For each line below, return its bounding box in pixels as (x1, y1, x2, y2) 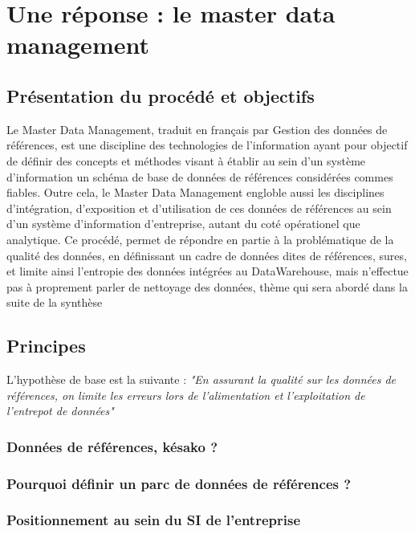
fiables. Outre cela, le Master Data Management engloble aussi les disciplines (6, 184, 384, 201)
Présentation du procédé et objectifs (6, 83, 315, 108)
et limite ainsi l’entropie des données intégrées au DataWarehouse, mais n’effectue (6, 263, 409, 279)
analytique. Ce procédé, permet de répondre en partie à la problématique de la (6, 230, 394, 247)
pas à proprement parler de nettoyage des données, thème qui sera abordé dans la (6, 278, 408, 295)
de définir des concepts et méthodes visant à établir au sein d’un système (6, 152, 366, 169)
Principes (6, 333, 86, 358)
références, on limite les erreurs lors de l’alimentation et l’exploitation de (6, 386, 365, 403)
